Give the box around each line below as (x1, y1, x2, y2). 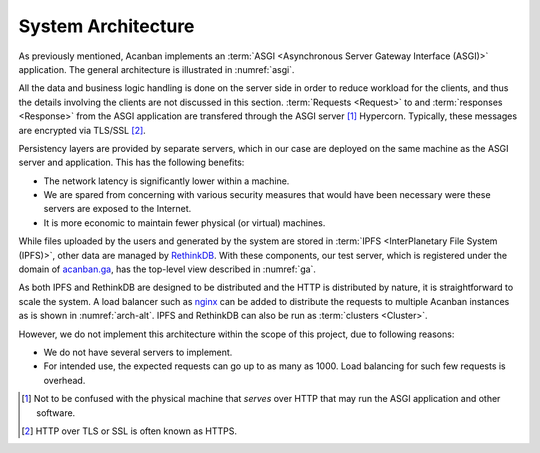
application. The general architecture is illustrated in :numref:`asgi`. (18, 63, 295, 75)
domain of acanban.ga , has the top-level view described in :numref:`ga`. (18, 263, 317, 275)
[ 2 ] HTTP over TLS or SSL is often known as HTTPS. (21, 425, 237, 437)
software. (36, 406, 76, 419)
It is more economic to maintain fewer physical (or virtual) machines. (43, 216, 326, 229)
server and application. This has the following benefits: (18, 156, 245, 169)
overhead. (43, 374, 86, 386)
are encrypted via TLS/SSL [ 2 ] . (18, 124, 147, 136)
